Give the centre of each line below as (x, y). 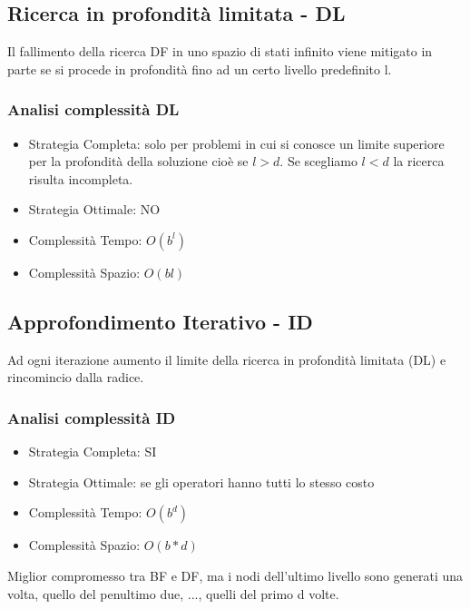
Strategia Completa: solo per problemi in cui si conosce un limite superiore (236, 143)
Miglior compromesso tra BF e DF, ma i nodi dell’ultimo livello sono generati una (235, 575)
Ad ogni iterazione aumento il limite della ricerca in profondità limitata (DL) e (227, 359)
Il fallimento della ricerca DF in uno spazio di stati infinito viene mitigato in (220, 51)
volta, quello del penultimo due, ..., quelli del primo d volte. (173, 593)
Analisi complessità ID (92, 417)
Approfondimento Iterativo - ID (160, 321)
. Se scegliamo (318, 161)
